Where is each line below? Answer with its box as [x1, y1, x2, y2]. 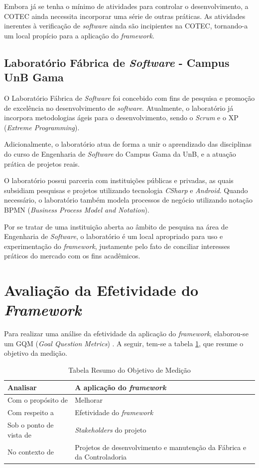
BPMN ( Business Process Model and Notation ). [4, 204, 149, 215]
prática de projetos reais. [4, 158, 80, 169]
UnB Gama [4, 69, 64, 85]
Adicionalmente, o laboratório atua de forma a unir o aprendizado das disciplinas [4, 139, 252, 149]
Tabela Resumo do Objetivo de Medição [68, 364, 191, 375]
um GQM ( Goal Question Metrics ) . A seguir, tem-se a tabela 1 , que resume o [4, 338, 244, 348]
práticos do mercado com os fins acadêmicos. [4, 250, 140, 261]
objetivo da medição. [4, 348, 67, 358]
